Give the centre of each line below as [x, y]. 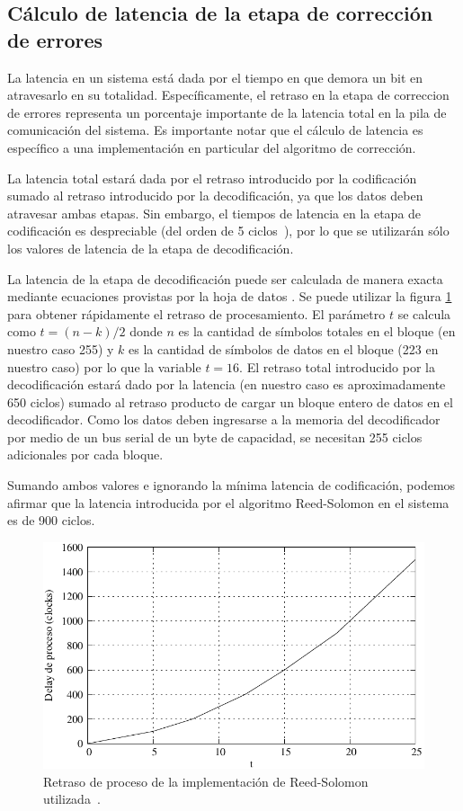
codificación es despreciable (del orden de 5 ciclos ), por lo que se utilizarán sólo [228, 231]
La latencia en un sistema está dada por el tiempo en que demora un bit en [215, 77]
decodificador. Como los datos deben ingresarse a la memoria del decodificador [224, 419]
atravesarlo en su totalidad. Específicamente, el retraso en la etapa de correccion [228, 95]
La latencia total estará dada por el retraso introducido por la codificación [212, 178]
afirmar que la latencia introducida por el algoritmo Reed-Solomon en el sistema [228, 502]
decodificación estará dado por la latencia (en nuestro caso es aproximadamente [227, 384]
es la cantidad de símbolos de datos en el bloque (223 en [284, 348]
